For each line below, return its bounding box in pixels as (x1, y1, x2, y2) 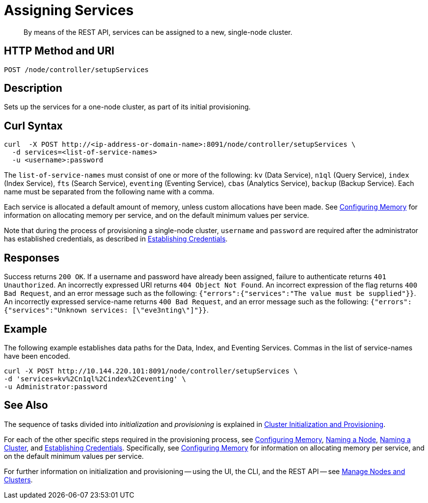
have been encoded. (4, 351, 70, 360)
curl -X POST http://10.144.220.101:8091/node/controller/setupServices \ (4, 367, 298, 375)
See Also (4, 399, 48, 412)
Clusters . (4, 475, 33, 484)
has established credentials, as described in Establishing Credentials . (4, 235, 228, 243)
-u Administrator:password (4, 382, 107, 391)
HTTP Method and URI (4, 45, 114, 57)
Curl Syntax (4, 119, 63, 132)
